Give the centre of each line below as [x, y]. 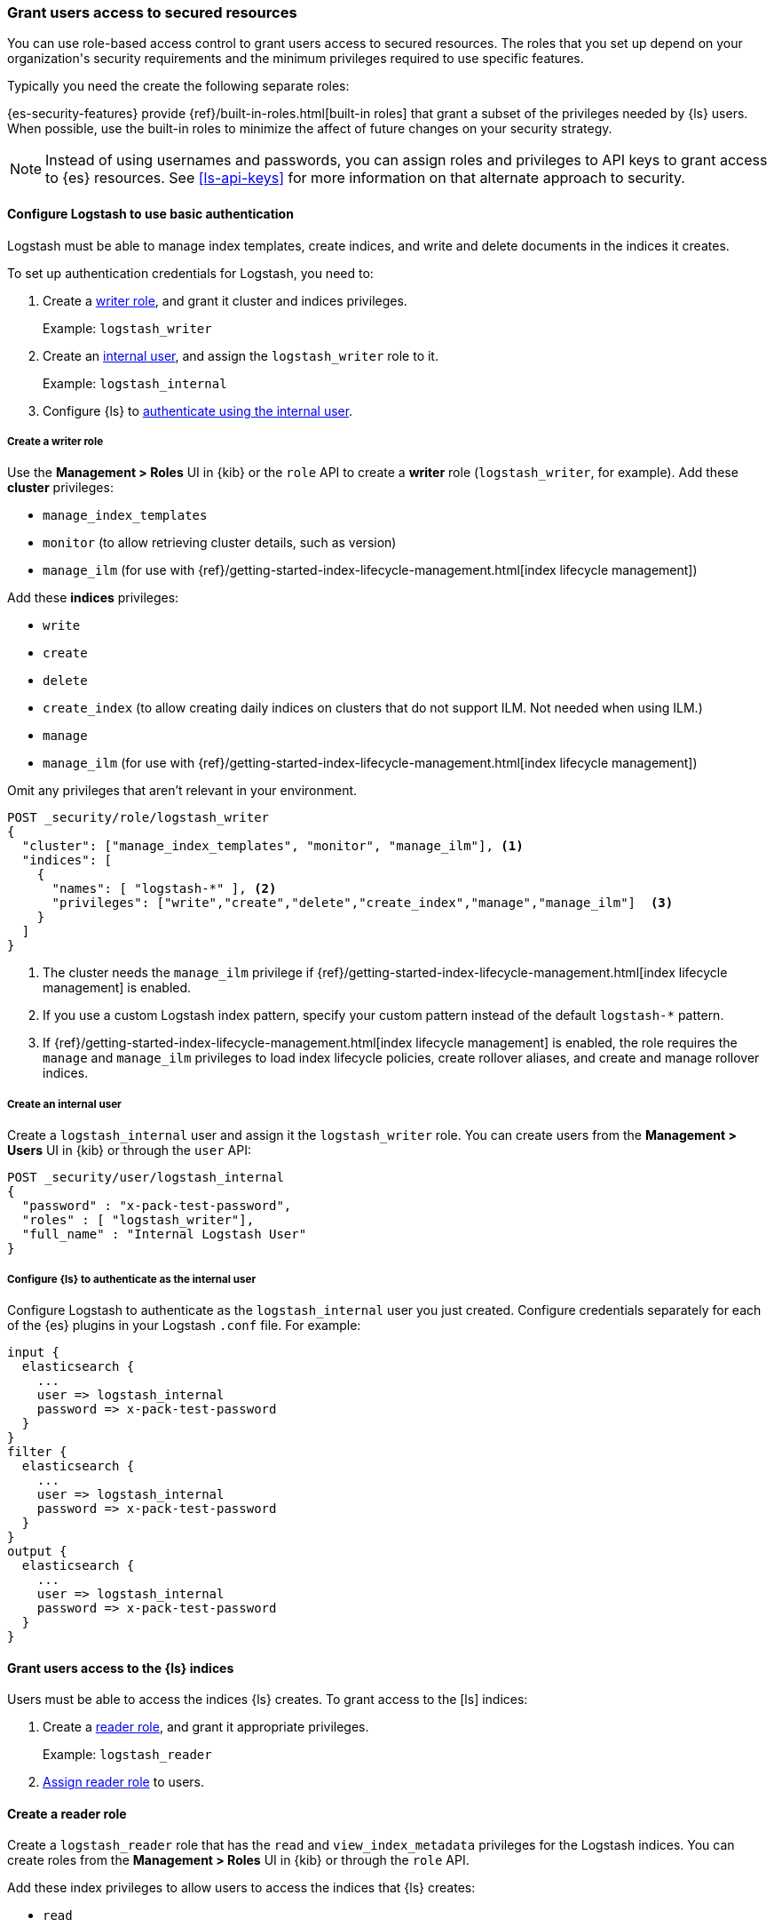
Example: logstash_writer [127, 328]
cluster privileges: [60, 488]
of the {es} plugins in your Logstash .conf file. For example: [184, 1325]
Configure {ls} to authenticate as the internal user [132, 1279]
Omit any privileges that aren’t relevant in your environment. [182, 791]
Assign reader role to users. [123, 1782]
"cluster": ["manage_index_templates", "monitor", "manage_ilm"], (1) [272, 846]
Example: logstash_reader [127, 1755]
